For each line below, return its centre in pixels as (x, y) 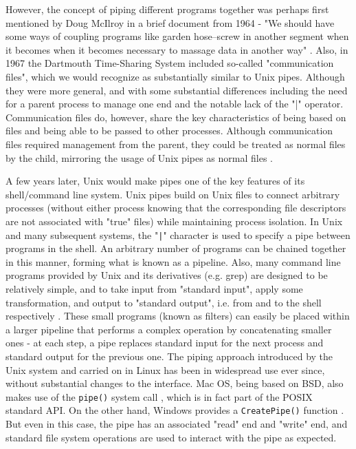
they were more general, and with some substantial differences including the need (177, 90)
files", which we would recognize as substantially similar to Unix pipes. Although (175, 76)
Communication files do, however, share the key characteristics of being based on (176, 117)
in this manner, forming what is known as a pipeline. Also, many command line (173, 261)
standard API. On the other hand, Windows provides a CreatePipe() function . (175, 410)
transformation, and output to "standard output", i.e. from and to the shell (164, 302)
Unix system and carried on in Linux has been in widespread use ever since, (165, 369)
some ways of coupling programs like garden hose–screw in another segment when (177, 36)
